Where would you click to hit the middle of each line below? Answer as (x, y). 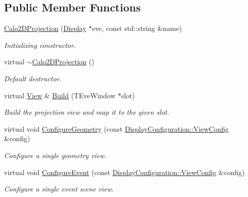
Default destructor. (33, 78)
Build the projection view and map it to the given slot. (87, 112)
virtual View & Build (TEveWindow (60, 95)
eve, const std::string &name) (137, 28)
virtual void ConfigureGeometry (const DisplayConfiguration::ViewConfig (117, 128)
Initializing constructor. (40, 45)
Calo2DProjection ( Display (45, 28)
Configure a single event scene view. (59, 189)
